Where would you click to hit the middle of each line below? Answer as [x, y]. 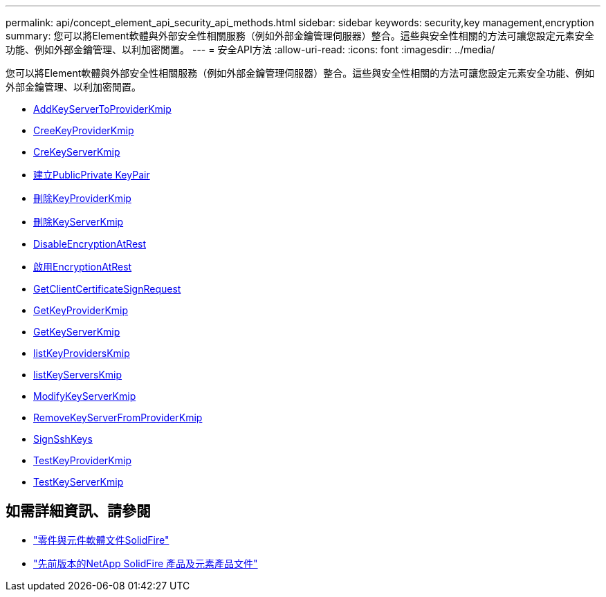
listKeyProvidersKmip [82, 353]
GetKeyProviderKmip [81, 310]
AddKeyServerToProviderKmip [102, 109]
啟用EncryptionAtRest [83, 267]
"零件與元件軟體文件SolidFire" [101, 540]
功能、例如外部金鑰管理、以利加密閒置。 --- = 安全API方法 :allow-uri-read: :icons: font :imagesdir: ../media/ [250, 49]
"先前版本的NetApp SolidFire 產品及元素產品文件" [146, 563]
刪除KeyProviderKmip [82, 198]
